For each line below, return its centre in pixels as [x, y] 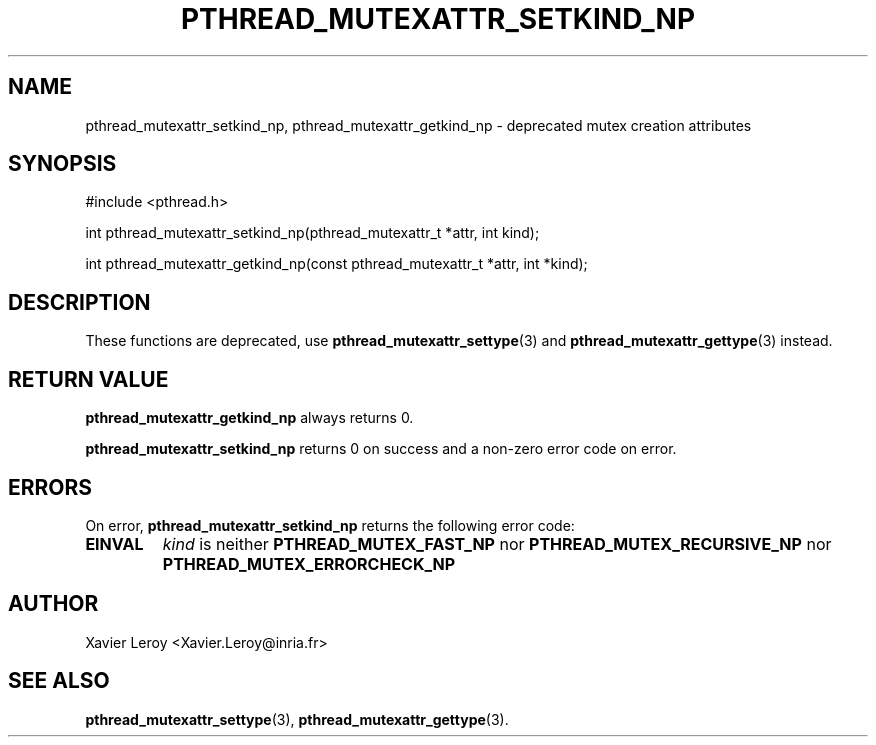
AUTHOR [53, 604]
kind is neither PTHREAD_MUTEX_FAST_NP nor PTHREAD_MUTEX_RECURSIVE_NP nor [497, 543]
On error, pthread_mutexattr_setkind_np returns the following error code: [330, 525]
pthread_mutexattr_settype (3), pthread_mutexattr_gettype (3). [297, 719]
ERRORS [50, 487]
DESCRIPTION [79, 302]
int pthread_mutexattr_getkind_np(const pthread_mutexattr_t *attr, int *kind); [336, 264]
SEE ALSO [59, 681]
